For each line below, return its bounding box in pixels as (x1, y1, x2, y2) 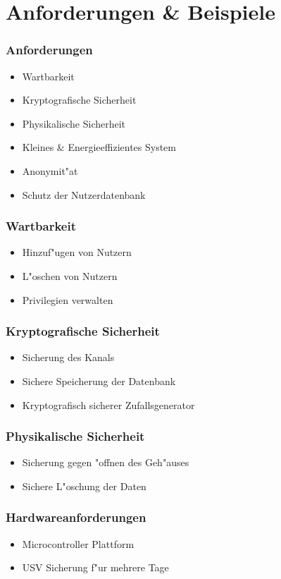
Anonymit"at (22, 163, 78, 178)
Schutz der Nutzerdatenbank (22, 187, 146, 202)
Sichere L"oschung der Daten (22, 478, 146, 493)
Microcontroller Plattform (22, 536, 135, 551)
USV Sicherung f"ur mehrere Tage (22, 560, 169, 575)
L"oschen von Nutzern (22, 268, 118, 283)
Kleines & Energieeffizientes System (22, 140, 176, 154)
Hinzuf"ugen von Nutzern (22, 245, 132, 260)
